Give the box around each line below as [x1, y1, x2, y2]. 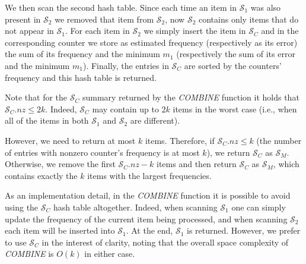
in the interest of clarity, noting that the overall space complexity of [42, 235, 289, 248]
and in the [261, 24, 299, 37]
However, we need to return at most [5, 134, 136, 146]
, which [273, 158, 299, 170]
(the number [256, 134, 302, 146]
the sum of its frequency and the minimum [5, 48, 160, 60]
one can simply [231, 200, 286, 213]
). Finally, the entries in [82, 59, 169, 71]
